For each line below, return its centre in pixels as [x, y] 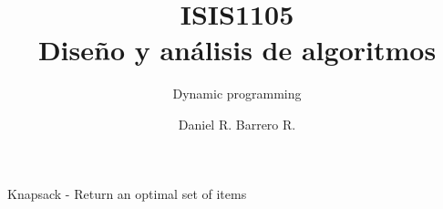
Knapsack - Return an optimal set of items [127, 193]
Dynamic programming [237, 94]
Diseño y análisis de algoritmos [237, 50]
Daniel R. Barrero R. [237, 124]
